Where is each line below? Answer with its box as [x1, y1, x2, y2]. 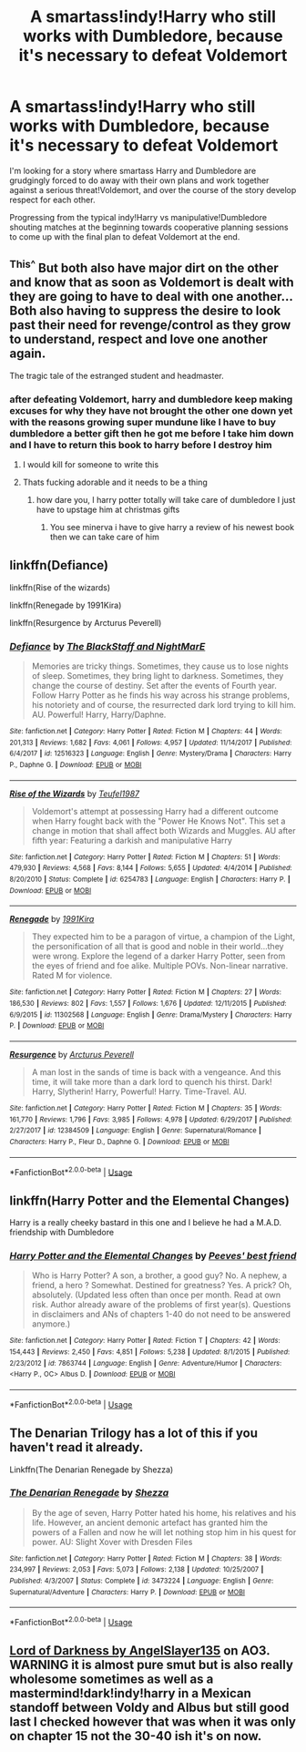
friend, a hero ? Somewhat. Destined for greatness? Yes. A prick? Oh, [31, 1280, 292, 1291]
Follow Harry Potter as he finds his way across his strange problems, [31, 690, 291, 701]
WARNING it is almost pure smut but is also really [9, 1657, 294, 1673]
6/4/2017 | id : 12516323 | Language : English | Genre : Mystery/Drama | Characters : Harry [9, 749, 291, 758]
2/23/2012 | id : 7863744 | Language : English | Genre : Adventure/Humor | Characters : [9, 1358, 282, 1368]
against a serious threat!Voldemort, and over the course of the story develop [9, 184, 297, 195]
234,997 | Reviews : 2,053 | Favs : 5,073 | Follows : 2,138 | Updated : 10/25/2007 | [9, 1565, 264, 1574]
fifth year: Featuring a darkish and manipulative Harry [31, 835, 232, 845]
